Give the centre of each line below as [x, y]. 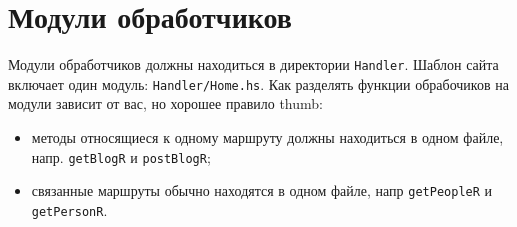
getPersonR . [69, 209]
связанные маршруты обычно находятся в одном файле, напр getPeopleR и [262, 190]
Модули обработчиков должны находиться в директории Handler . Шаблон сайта [253, 64]
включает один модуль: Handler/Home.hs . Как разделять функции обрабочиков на [258, 83]
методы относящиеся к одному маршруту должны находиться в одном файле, [267, 137]
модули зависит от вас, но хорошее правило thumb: [165, 103]
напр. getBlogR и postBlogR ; [121, 156]
